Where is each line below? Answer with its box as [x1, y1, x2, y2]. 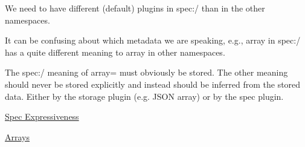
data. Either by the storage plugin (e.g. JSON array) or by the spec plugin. [5, 90, 284, 102]
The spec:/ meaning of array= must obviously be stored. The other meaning [5, 66, 288, 79]
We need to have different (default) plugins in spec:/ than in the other [5, 2, 265, 14]
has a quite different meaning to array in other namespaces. [5, 45, 225, 58]
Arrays [5, 130, 30, 143]
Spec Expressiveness [5, 110, 79, 123]
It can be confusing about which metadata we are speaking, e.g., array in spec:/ [5, 34, 301, 47]
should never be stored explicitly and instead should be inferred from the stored [5, 77, 301, 90]
